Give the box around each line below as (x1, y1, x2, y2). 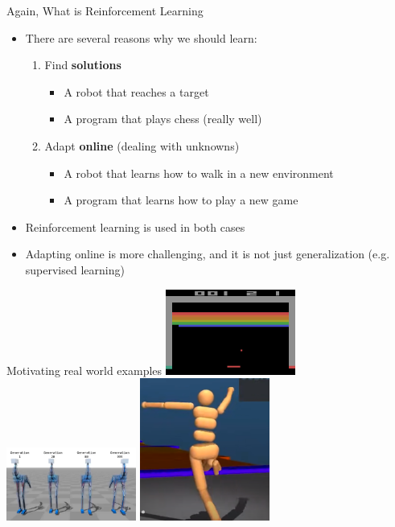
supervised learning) (25, 261, 125, 278)
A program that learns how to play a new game (64, 191, 298, 208)
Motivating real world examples (6, 361, 163, 378)
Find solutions (44, 56, 121, 73)
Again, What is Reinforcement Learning (6, 2, 204, 19)
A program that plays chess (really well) (64, 110, 262, 127)
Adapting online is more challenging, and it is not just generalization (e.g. (25, 245, 390, 262)
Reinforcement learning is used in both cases (25, 218, 245, 235)
